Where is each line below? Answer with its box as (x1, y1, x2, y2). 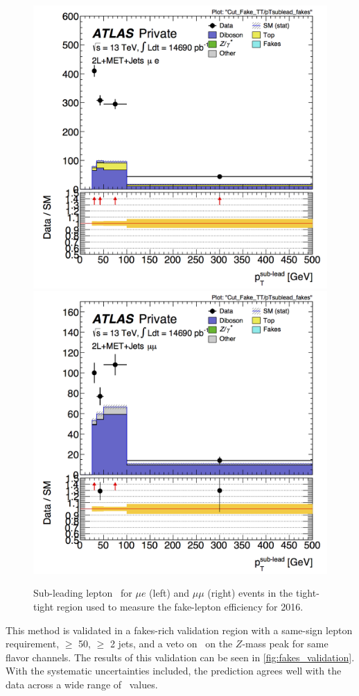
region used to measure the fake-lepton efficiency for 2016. (56, 599, 304, 613)
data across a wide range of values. (6, 677, 158, 691)
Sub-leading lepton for (33, 586, 132, 600)
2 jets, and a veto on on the (110, 636, 233, 651)
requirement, (6, 636, 60, 651)
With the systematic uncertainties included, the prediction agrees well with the (6, 663, 342, 678)
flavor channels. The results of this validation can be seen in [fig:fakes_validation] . (6, 649, 355, 664)
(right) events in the (207, 586, 293, 600)
